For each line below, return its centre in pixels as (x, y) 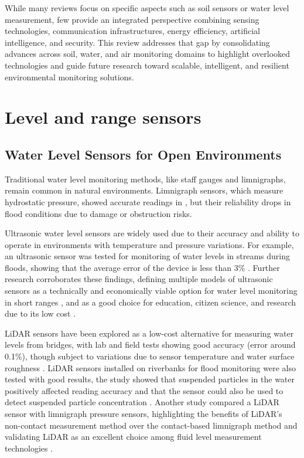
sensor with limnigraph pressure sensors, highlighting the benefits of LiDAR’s (144, 414)
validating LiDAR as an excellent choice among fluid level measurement (133, 437)
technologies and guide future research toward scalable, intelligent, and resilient (147, 65)
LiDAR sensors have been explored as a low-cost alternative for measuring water (149, 333)
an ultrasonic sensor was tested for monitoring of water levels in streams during (147, 256)
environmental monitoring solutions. (69, 77)
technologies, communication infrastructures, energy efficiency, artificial (132, 31)
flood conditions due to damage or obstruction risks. (98, 213)
